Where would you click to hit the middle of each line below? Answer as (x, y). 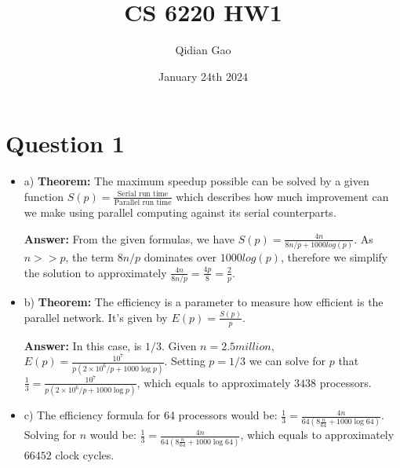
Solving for (50, 435)
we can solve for (287, 361)
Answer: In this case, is (83, 345)
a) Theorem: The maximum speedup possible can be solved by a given (196, 181)
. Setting (185, 361)
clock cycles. (85, 454)
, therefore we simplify (334, 257)
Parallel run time (143, 203)
